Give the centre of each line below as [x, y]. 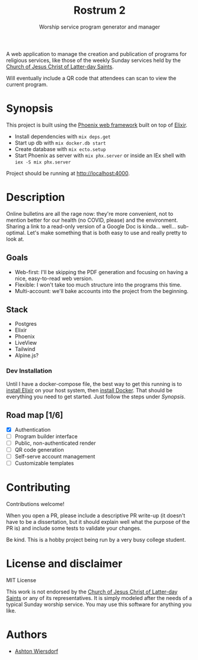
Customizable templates [44, 463]
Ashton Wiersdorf [36, 651]
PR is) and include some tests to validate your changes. [74, 528]
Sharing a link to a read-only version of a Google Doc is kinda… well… [91, 226]
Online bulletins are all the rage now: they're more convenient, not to [90, 213]
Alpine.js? [27, 356]
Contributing [38, 488]
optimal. [16, 232]
